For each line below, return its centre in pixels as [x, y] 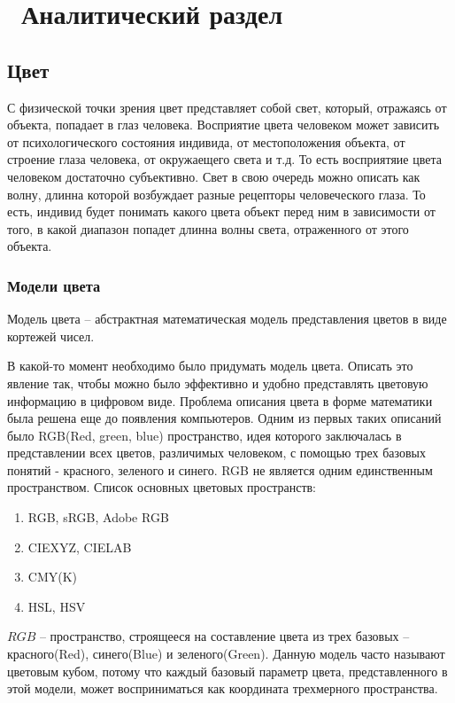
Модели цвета [54, 285]
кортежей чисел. [51, 336]
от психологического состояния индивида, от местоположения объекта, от [206, 141]
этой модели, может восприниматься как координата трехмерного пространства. [223, 688]
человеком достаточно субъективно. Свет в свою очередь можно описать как [214, 176]
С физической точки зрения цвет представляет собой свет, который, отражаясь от [227, 107]
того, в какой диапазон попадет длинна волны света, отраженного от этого [208, 228]
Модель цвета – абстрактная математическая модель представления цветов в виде [227, 319]
